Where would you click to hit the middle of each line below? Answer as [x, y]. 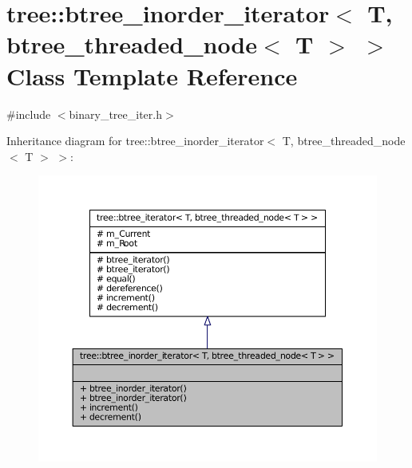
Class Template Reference [152, 75]
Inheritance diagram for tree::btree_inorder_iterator [135, 141]
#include [29, 114]
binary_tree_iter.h [115, 114]
